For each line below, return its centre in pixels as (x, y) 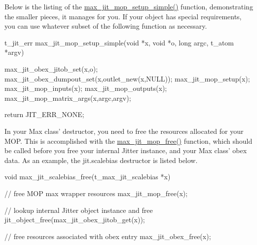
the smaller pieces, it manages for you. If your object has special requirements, (123, 16)
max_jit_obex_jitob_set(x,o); (51, 68)
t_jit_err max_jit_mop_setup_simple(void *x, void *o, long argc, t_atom (119, 42)
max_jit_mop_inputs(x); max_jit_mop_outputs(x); (86, 88)
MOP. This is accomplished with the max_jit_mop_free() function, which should (128, 141)
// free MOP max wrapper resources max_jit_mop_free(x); (96, 193)
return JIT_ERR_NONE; (44, 114)
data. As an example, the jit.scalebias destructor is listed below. (101, 160)
